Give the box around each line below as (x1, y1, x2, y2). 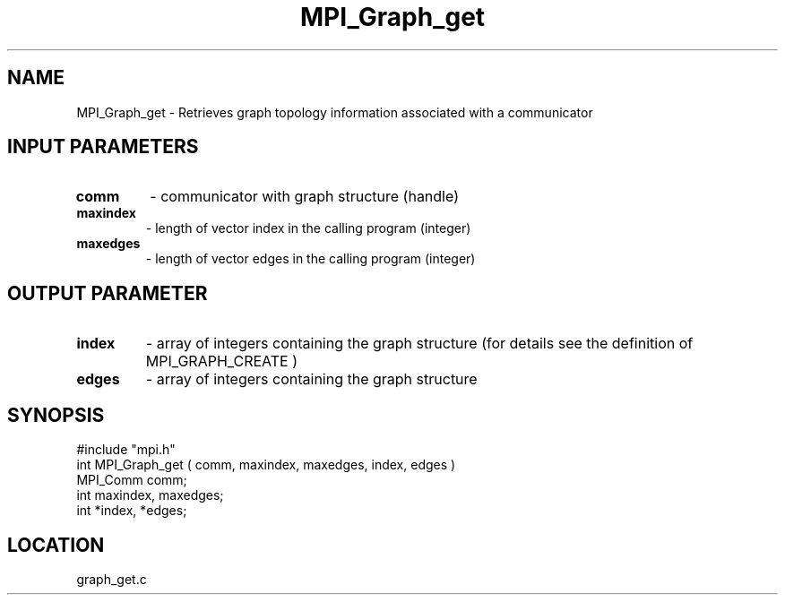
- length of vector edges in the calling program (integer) (145, 251, 476, 267)
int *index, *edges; (76, 503, 187, 519)
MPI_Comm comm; (76, 472, 187, 488)
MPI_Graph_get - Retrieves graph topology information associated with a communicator (76, 104, 593, 120)
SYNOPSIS (7, 403, 105, 426)
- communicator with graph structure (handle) (150, 187, 459, 206)
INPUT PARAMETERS (7, 135, 199, 159)
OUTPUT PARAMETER (7, 281, 208, 305)
